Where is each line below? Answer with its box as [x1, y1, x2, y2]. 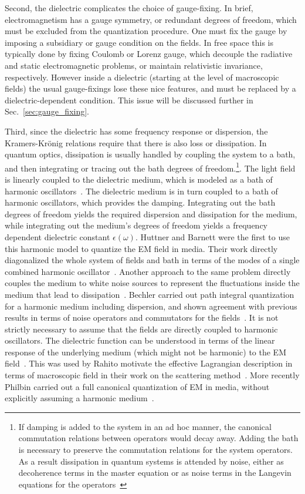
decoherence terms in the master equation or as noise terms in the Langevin [18, 466, 292, 479]
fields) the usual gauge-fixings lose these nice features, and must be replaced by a [5, 82, 296, 95]
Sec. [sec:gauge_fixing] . [5, 105, 89, 117]
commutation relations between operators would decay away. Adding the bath [18, 432, 299, 444]
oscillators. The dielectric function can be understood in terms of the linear [5, 334, 275, 347]
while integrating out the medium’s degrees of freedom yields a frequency [5, 219, 267, 231]
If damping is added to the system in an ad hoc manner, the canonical [18, 420, 272, 432]
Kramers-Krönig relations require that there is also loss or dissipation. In [5, 136, 267, 149]
